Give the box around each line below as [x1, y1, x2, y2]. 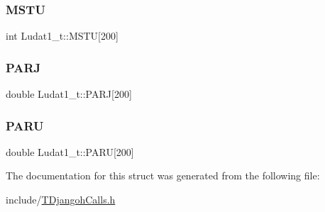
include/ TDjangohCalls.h [6, 192, 116, 207]
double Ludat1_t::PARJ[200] [6, 87, 132, 101]
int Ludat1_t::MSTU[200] [6, 28, 119, 43]
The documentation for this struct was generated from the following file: [6, 168, 320, 183]
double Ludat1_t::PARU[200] [6, 144, 134, 159]
